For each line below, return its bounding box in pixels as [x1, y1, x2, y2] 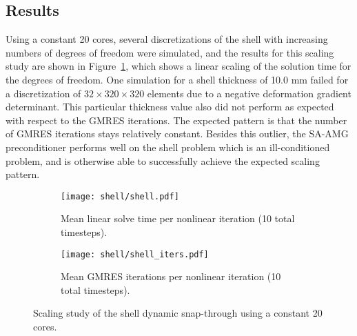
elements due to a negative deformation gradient [147, 86, 351, 100]
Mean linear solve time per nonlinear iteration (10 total [61, 211, 295, 226]
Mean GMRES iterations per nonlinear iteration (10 [61, 269, 281, 284]
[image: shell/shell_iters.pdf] [61, 249, 209, 259]
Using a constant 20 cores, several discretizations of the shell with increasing [6, 32, 328, 46]
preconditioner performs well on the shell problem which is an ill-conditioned [6, 139, 330, 154]
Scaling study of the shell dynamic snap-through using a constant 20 [33, 306, 323, 320]
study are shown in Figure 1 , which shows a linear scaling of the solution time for [6, 59, 351, 73]
